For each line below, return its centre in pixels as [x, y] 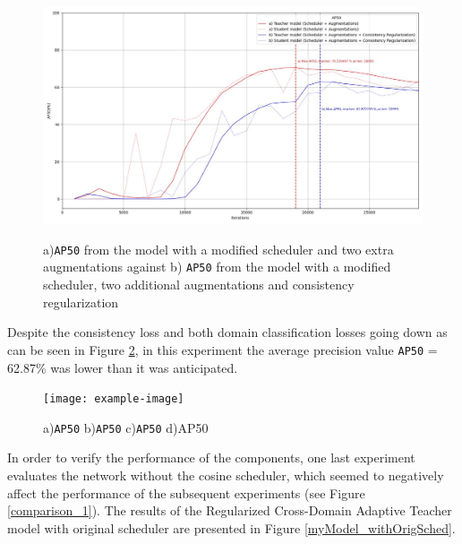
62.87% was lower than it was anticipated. [123, 367]
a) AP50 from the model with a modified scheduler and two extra [218, 249]
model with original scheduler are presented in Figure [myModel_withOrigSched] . [231, 527]
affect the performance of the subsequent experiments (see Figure [186, 492]
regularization [81, 302]
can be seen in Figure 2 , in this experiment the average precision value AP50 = [222, 349]
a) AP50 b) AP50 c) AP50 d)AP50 [126, 427]
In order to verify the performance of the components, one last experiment [211, 458]
